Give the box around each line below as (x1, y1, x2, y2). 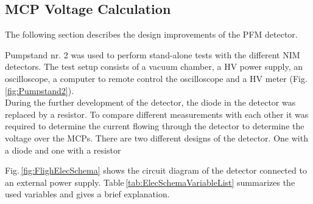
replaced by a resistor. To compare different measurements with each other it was (5, 107, 309, 120)
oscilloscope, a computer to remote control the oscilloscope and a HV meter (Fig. (5, 72, 308, 84)
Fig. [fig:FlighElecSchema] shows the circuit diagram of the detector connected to (5, 164, 307, 177)
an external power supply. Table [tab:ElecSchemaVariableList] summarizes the (5, 175, 295, 188)
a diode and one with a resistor (5, 143, 121, 156)
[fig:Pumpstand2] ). (5, 84, 74, 97)
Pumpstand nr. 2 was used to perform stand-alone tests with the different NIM (5, 48, 300, 61)
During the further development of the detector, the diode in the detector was (5, 96, 296, 109)
